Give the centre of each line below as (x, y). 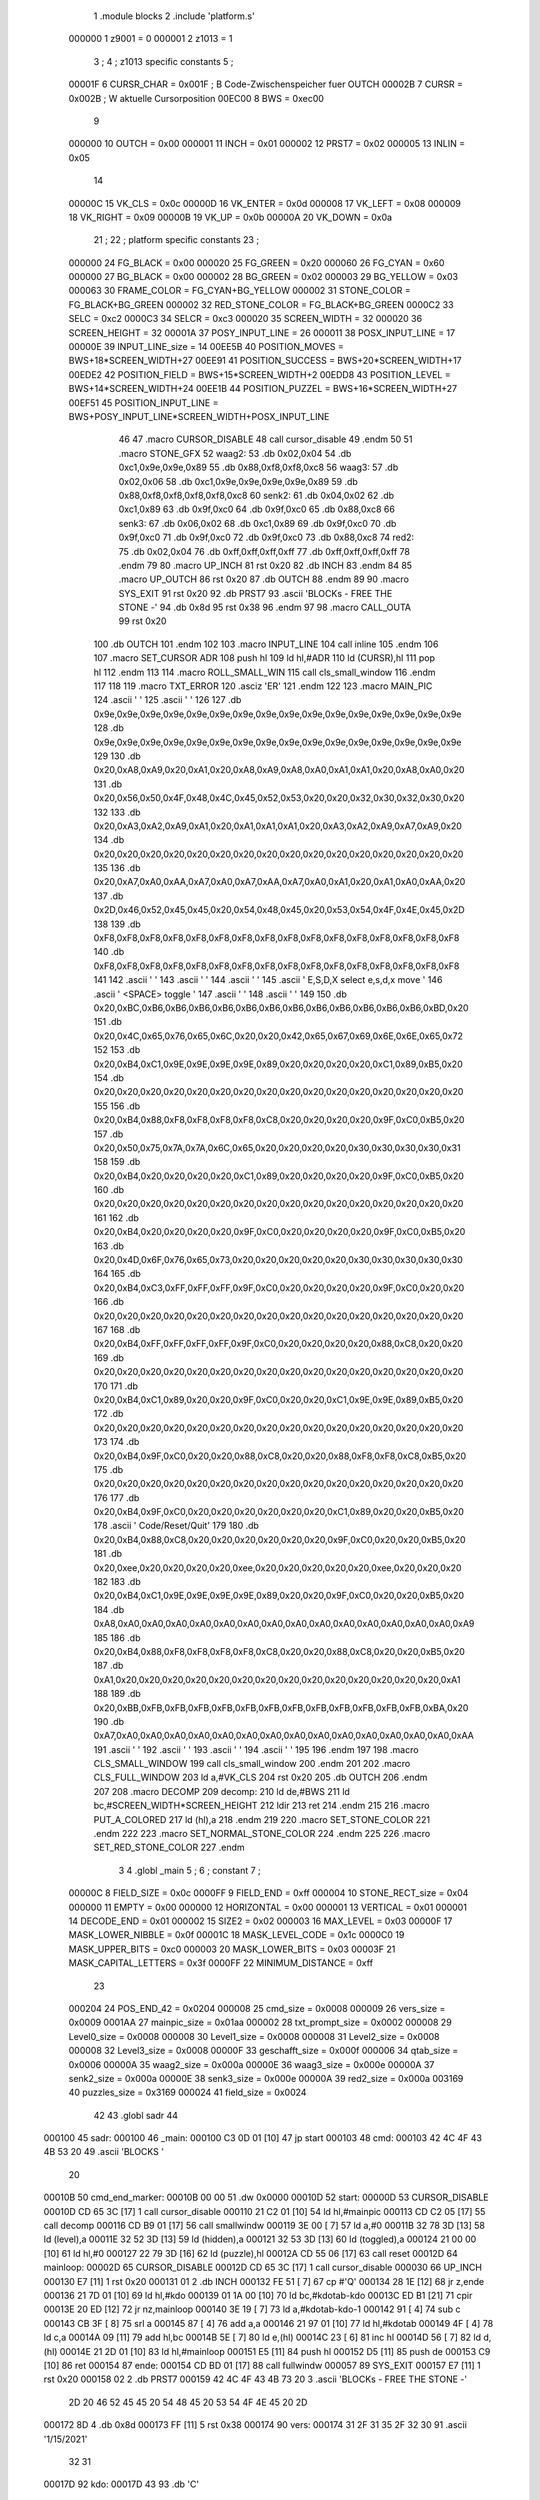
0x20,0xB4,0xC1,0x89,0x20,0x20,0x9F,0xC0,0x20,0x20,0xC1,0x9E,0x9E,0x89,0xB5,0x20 (278, 1399)
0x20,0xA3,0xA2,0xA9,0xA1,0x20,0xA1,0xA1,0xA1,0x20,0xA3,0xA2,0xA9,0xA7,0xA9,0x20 (277, 826)
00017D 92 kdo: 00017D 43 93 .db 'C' (121, 2484)
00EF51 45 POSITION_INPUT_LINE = (143, 402)
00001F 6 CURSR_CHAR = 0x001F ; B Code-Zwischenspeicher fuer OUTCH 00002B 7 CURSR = (266, 84)
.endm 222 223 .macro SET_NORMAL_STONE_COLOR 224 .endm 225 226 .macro (262, 1834)
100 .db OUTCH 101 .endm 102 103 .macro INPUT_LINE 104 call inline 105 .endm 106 (266, 644)
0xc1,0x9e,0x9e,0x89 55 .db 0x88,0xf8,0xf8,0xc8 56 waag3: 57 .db (258, 467)
